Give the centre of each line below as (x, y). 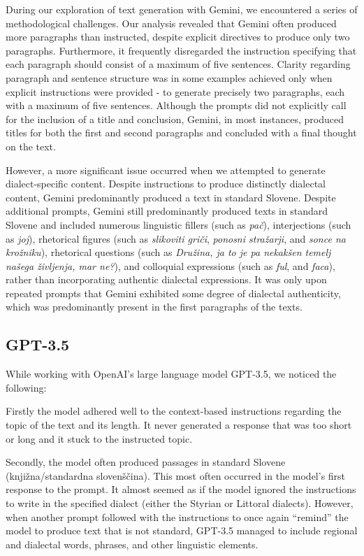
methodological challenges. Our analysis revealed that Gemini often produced (171, 23)
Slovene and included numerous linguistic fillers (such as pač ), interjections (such (179, 224)
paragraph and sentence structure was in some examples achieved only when (169, 77)
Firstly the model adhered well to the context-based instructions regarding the (174, 411)
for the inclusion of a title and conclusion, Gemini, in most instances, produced (175, 119)
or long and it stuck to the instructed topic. (99, 438)
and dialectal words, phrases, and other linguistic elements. (132, 544)
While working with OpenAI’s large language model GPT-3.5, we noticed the (171, 374)
